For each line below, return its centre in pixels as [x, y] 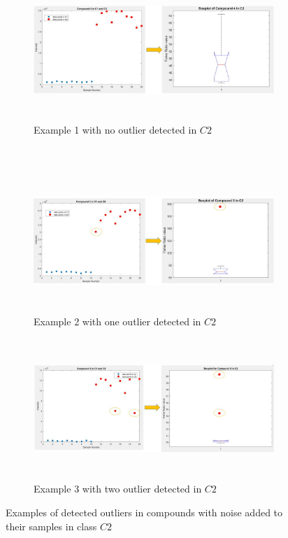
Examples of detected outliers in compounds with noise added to [144, 512]
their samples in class [51, 526]
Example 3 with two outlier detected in [118, 489]
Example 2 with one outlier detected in [117, 321]
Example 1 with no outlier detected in [115, 130]
